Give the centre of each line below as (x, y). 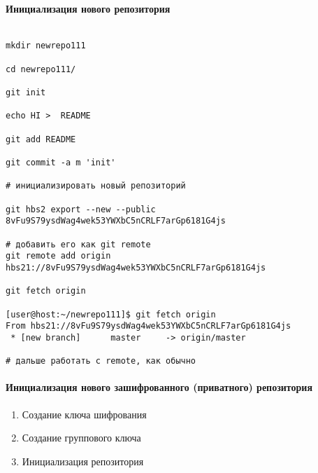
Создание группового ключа (81, 438)
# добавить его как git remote (78, 244)
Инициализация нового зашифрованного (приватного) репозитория (159, 387)
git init (26, 93)
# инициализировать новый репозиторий (96, 186)
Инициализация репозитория (83, 461)
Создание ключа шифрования (84, 414)
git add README (41, 139)
